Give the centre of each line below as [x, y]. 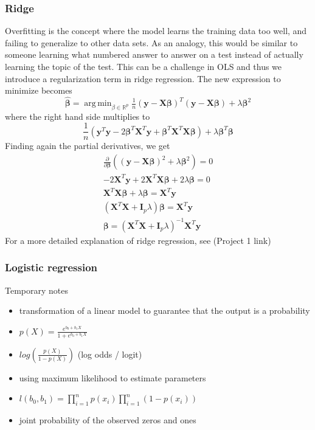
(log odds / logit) [110, 354]
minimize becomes [39, 90]
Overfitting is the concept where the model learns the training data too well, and [156, 31]
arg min [98, 103]
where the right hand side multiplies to [78, 116]
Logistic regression [51, 267]
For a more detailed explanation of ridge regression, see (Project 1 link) [138, 240]
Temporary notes [36, 290]
